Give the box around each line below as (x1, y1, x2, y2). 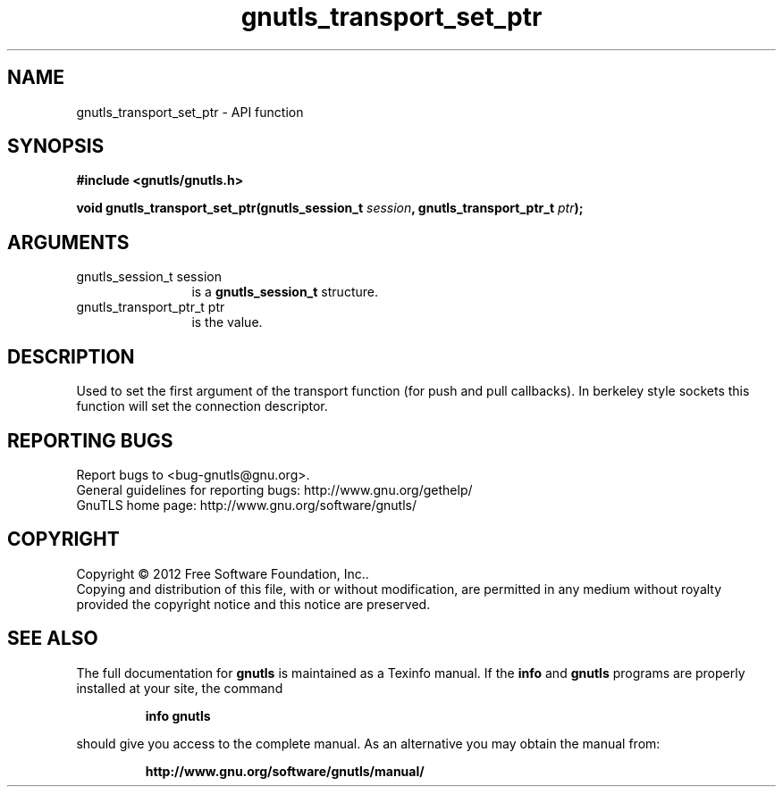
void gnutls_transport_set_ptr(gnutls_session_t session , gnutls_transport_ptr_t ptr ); (76, 200, 584, 216)
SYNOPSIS (7, 135, 105, 158)
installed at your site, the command (76, 680, 283, 696)
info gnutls (145, 707, 211, 723)
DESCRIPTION (7, 345, 135, 368)
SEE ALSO (7, 627, 98, 650)
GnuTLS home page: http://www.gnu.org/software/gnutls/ (76, 497, 417, 513)
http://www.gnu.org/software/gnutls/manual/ (145, 763, 425, 779)
